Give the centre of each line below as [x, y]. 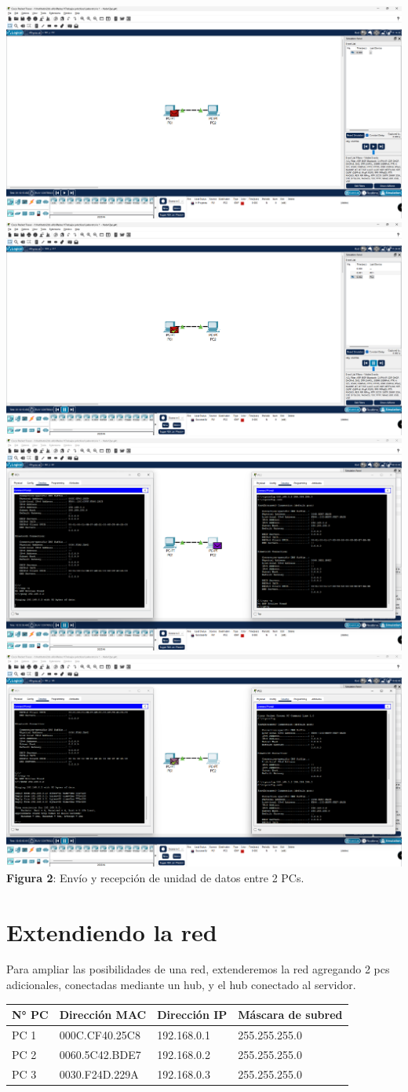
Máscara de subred [290, 1015]
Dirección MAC [103, 1015]
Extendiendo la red [112, 931]
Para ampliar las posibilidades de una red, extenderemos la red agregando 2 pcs [198, 969]
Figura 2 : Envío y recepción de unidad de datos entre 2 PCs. [155, 877]
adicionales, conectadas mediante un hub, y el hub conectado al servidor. [181, 985]
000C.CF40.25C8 [100, 1035]
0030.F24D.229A [99, 1074]
